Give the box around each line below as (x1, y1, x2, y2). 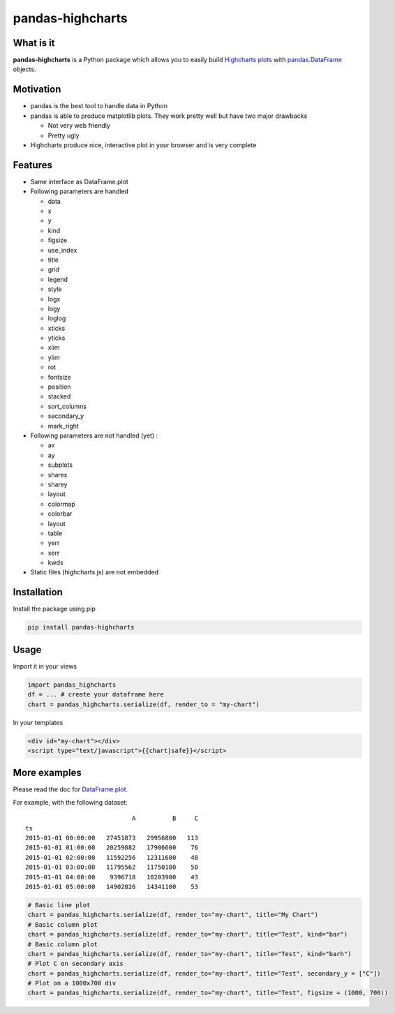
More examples (13, 767, 82, 779)
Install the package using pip (13, 604, 96, 613)
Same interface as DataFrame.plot (30, 177, 128, 186)
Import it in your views (13, 662, 77, 670)
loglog (47, 314, 66, 322)
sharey (47, 480, 68, 489)
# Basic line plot (27, 901, 91, 909)
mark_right (47, 422, 80, 430)
